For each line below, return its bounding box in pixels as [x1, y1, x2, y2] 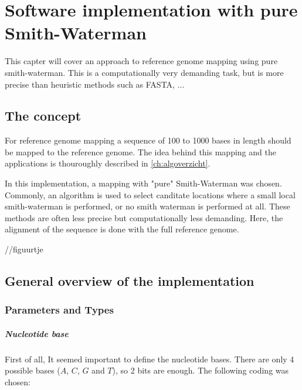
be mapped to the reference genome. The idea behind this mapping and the [5, 145, 276, 158]
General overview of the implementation [5, 272, 255, 290]
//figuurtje [5, 243, 43, 255]
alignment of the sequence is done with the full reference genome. [5, 223, 239, 235]
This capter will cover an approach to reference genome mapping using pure [5, 55, 278, 67]
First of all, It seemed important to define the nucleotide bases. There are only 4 [5, 352, 294, 365]
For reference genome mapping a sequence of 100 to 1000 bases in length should [5, 134, 291, 146]
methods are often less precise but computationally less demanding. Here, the [5, 211, 283, 224]
